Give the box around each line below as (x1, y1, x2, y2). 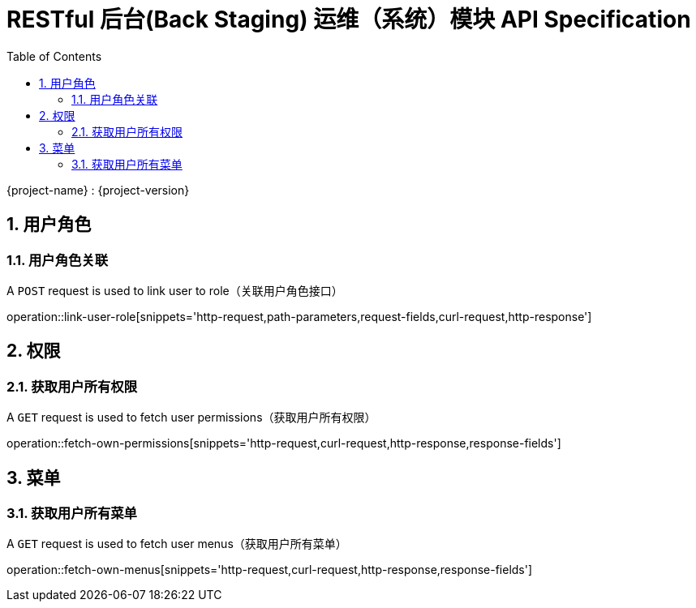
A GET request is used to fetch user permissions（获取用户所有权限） (6, 410, 376, 425)
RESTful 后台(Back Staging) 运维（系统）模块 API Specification (6, 6, 691, 33)
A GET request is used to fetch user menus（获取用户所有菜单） (6, 537, 347, 551)
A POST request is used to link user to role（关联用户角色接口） (6, 283, 343, 298)
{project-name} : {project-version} (6, 182, 190, 197)
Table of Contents (6, 49, 102, 63)
